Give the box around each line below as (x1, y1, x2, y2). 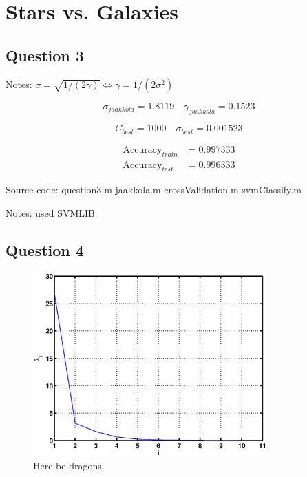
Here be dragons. (33, 458, 105, 473)
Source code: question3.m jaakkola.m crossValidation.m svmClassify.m (6, 182, 301, 197)
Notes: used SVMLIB (6, 206, 96, 220)
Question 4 (6, 240, 84, 261)
